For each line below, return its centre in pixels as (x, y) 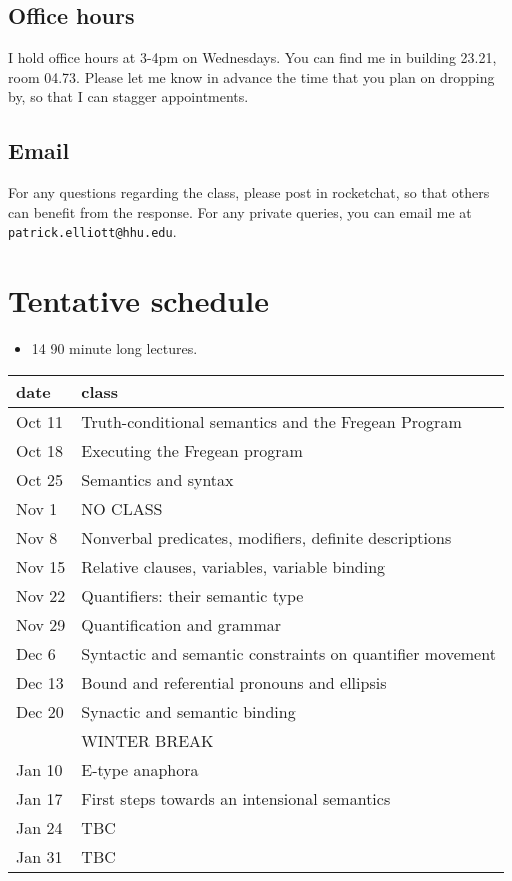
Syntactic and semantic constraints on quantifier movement (288, 653)
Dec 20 (40, 711)
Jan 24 (39, 827)
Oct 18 (40, 450)
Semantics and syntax (157, 479)
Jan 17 (39, 798)
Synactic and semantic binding (188, 711)
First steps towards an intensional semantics (236, 798)
